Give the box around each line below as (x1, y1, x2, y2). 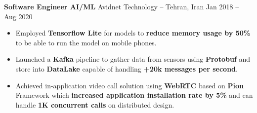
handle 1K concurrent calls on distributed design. (15, 99, 174, 110)
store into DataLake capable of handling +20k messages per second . (15, 63, 238, 74)
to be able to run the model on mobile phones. (15, 37, 157, 47)
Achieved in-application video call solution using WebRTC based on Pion (15, 80, 244, 90)
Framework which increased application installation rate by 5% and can (15, 90, 253, 100)
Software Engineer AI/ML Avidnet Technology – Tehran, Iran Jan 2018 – (4, 1, 239, 11)
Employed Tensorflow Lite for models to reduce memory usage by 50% (15, 28, 251, 38)
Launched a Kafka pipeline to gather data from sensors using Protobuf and (15, 54, 250, 64)
